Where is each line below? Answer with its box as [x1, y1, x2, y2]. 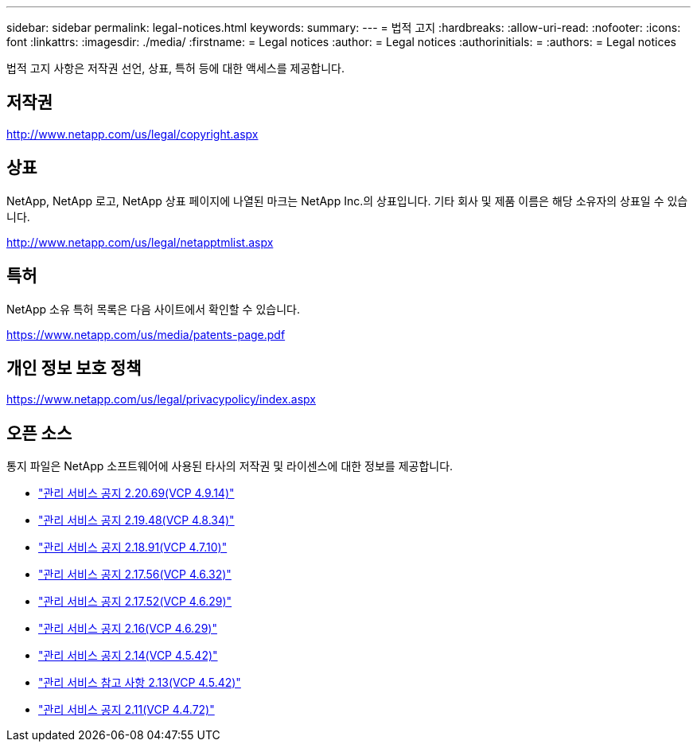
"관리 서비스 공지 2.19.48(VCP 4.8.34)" [38, 513, 235, 528]
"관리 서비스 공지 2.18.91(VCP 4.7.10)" [38, 540, 228, 555]
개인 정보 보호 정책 [6, 357, 142, 378]
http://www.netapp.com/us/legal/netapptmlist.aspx [6, 235, 274, 249]
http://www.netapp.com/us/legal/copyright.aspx [6, 127, 259, 141]
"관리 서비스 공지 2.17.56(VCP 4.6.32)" [38, 567, 232, 582]
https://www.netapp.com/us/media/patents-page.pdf [6, 327, 286, 341]
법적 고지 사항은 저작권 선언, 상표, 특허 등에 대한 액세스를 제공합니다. [6, 61, 345, 75]
